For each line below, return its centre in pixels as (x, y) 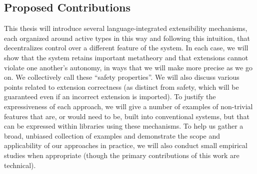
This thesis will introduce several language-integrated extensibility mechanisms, (126, 28)
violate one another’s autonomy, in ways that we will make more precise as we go (128, 67)
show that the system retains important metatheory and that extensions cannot (126, 57)
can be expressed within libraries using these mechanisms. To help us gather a (124, 126)
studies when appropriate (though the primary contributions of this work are (122, 155)
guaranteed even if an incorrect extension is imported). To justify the (110, 96)
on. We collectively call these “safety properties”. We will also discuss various (122, 77)
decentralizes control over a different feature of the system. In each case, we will (126, 48)
